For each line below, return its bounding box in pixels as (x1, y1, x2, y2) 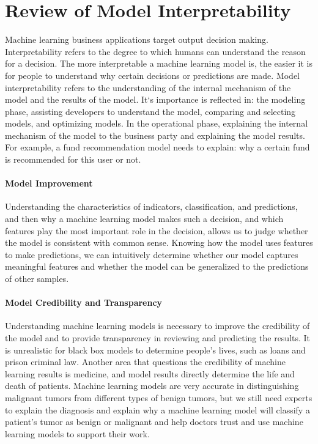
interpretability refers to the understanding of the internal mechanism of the (5, 81, 291, 94)
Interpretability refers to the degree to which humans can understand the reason (5, 45, 306, 57)
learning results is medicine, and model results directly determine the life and (5, 367, 295, 380)
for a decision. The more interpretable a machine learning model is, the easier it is (5, 57, 312, 70)
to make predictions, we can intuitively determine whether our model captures (5, 248, 298, 261)
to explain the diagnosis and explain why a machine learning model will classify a (5, 403, 310, 416)
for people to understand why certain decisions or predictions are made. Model (5, 68, 300, 81)
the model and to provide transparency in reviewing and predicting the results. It (5, 331, 311, 344)
